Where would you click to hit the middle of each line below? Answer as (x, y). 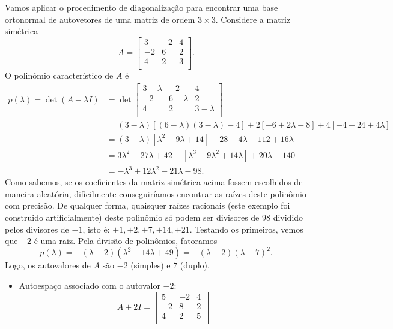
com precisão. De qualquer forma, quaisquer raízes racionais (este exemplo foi (148, 205)
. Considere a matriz (253, 19)
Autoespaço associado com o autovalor (90, 285)
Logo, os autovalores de (48, 265)
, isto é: (96, 229)
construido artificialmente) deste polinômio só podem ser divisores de (132, 217)
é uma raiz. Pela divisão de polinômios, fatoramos (126, 241)
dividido (288, 217)
